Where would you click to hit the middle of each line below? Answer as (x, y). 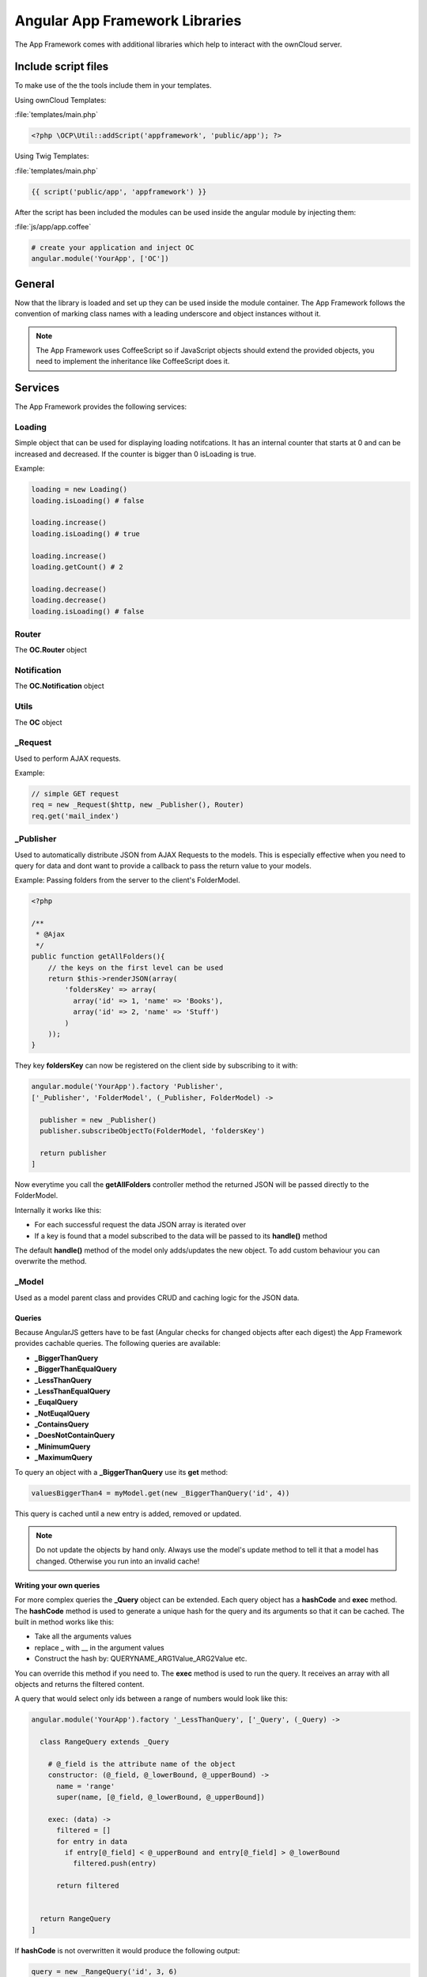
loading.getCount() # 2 (77, 567)
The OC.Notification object (59, 686)
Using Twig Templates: (52, 156)
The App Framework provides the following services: (101, 406)
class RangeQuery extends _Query (104, 1742)
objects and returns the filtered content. (79, 1684)
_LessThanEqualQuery (72, 1391)
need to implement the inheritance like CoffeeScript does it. (133, 361)
